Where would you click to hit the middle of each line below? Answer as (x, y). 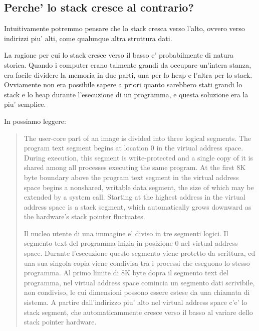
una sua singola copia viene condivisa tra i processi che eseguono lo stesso (137, 263)
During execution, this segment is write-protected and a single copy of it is (139, 157)
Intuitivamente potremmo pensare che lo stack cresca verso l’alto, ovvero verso (124, 28)
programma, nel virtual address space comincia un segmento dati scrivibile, (139, 282)
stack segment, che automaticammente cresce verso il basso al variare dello (138, 312)
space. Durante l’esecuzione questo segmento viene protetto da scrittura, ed (140, 253)
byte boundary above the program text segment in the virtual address (131, 177)
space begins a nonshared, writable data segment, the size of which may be (139, 187)
